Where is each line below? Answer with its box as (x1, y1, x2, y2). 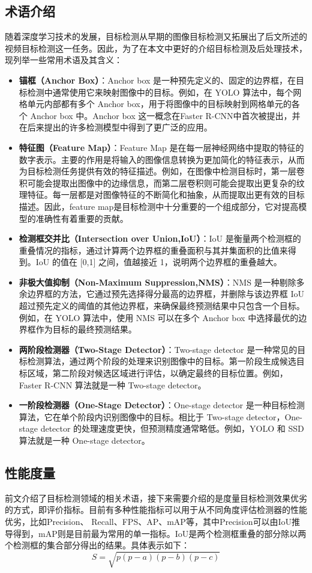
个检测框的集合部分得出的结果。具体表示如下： (5, 539, 190, 551)
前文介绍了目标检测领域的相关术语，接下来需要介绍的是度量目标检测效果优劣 (5, 491, 307, 504)
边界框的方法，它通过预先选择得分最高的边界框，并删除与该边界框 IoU (27, 287, 305, 300)
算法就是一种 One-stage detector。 (19, 434, 150, 447)
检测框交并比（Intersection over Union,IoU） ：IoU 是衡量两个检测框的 (19, 232, 301, 245)
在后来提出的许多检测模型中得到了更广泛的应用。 (19, 121, 212, 133)
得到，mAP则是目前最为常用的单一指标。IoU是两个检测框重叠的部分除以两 (13, 527, 307, 539)
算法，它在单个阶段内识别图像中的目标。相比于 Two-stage (19, 410, 244, 423)
